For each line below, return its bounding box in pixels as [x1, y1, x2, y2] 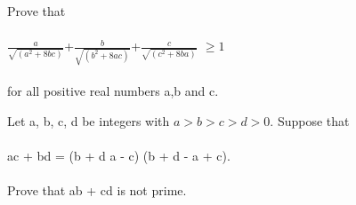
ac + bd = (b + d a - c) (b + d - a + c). [7, 146, 231, 165]
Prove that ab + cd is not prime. [7, 181, 187, 200]
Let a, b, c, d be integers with [7, 112, 170, 130]
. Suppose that [270, 112, 350, 130]
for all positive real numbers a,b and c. [7, 82, 219, 100]
